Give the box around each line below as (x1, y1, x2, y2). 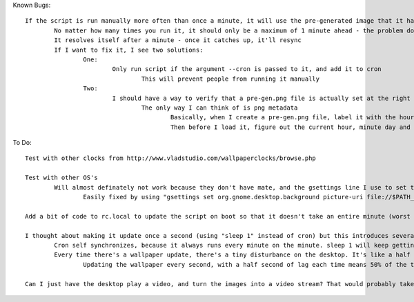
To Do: (12, 139, 32, 147)
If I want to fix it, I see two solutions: (54, 46, 204, 54)
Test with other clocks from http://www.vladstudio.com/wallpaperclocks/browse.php (25, 154, 317, 162)
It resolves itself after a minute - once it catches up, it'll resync (54, 37, 302, 44)
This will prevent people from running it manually (141, 74, 320, 83)
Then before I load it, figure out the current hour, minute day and (170, 123, 411, 131)
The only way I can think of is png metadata (141, 103, 298, 112)
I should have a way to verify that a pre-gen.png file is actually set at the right (112, 94, 411, 102)
